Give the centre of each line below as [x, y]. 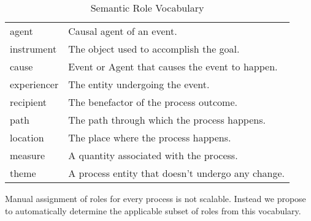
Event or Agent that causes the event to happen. [173, 66]
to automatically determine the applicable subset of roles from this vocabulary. [153, 210]
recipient [29, 102]
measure [28, 155]
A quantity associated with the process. [153, 155]
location [27, 137]
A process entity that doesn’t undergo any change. [177, 173]
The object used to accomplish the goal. [154, 49]
